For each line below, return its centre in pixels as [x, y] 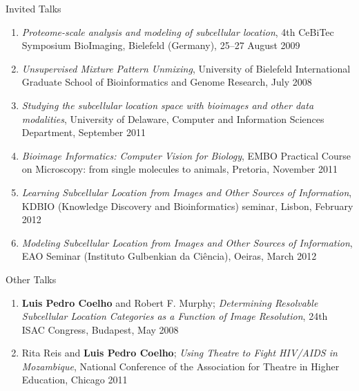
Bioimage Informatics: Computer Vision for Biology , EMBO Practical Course [186, 155]
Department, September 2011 [84, 132]
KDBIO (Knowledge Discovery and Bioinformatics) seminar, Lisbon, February [187, 206]
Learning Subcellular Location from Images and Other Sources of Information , [187, 192]
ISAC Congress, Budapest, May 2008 [100, 329]
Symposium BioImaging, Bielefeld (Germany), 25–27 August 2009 [161, 45]
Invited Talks [33, 8]
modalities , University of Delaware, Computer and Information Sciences [173, 118]
